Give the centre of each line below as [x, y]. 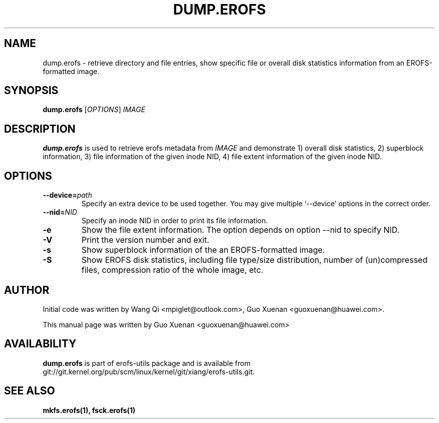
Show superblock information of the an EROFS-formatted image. [203, 250]
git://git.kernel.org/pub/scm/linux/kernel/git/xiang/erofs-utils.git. [149, 371]
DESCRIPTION [40, 129]
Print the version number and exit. [145, 240]
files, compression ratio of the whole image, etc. [172, 270]
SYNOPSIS [31, 91]
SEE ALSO [30, 391]
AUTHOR [27, 290]
